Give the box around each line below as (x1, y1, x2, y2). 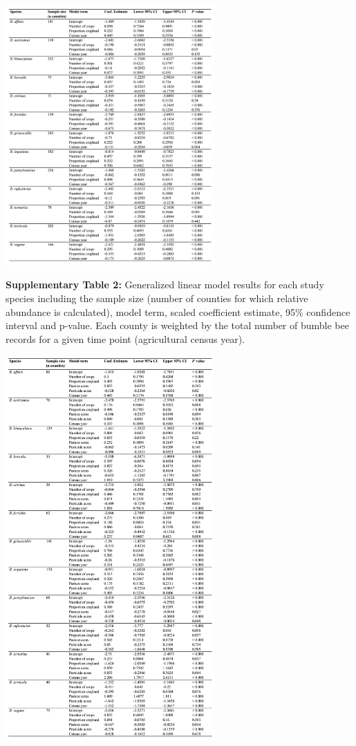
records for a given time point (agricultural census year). (6, 331, 245, 346)
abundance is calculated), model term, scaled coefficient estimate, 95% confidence (6, 304, 350, 319)
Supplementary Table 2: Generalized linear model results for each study (6, 277, 324, 292)
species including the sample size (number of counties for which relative (6, 290, 308, 305)
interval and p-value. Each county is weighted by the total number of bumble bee (6, 318, 349, 333)
